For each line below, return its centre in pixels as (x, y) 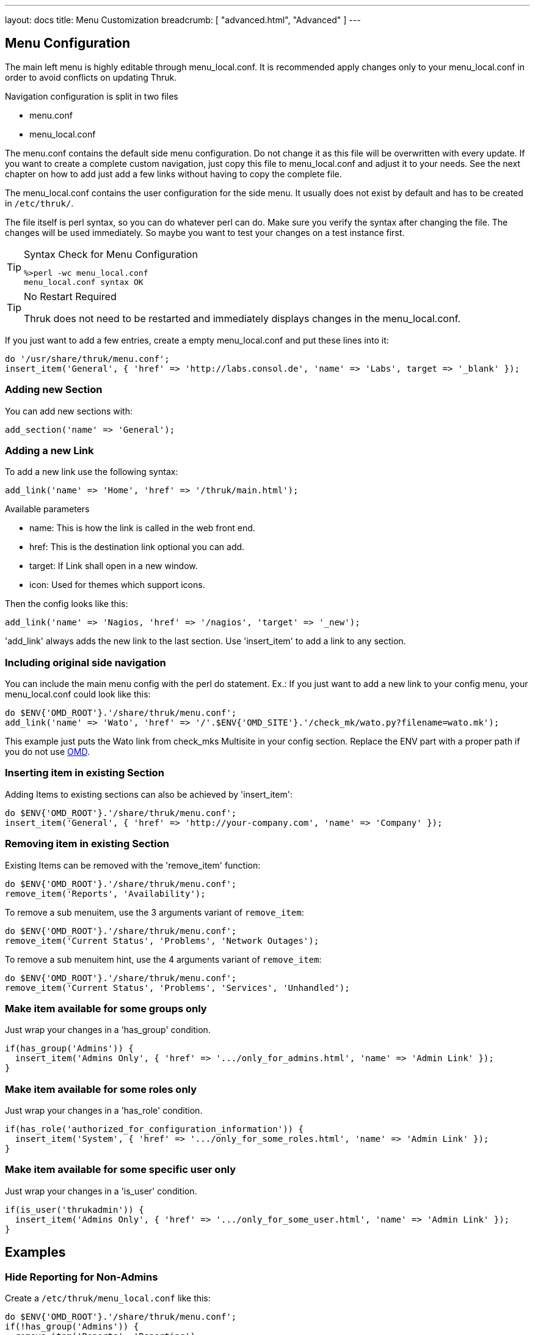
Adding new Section (54, 390)
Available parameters (47, 509)
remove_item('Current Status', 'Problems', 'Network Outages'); (162, 940)
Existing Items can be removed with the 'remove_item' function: (133, 865)
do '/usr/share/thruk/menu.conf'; (87, 359)
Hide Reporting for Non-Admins (82, 1277)
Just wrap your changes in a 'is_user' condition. (101, 1191)
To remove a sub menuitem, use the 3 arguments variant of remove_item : (155, 912)
